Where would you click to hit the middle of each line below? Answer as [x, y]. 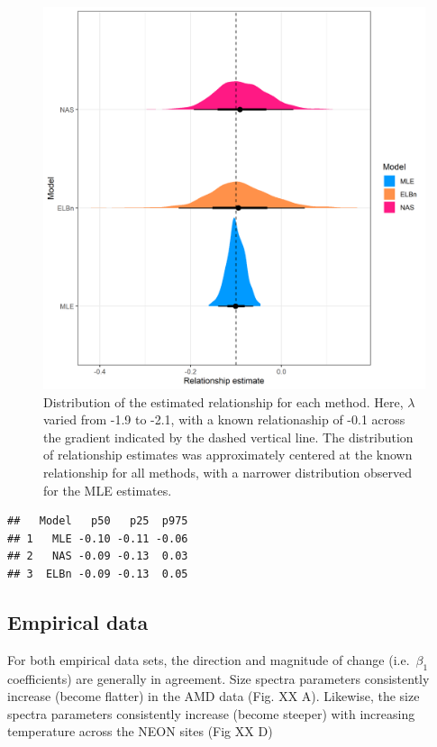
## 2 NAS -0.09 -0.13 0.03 [98, 556]
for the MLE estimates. [108, 490]
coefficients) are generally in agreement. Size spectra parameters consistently [218, 678]
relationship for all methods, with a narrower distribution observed [228, 472]
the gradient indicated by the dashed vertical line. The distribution [228, 437]
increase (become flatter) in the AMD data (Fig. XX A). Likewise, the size [214, 696]
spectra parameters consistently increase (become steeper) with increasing [211, 713]
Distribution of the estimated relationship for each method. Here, [223, 401]
